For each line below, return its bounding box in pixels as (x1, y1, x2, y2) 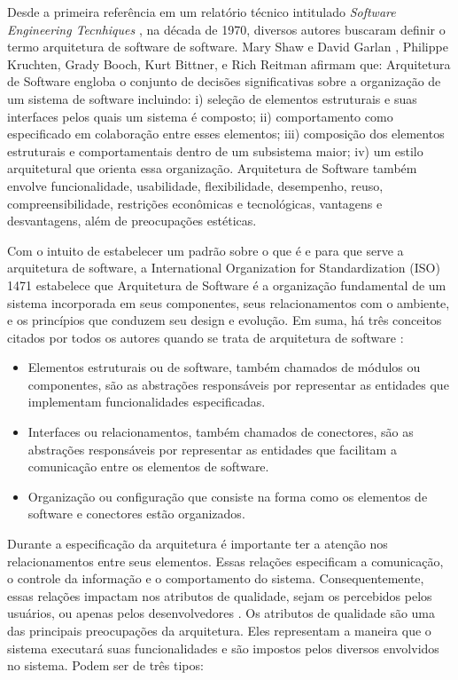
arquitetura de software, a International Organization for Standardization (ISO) (7, 258, 440, 277)
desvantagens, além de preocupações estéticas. (7, 211, 257, 230)
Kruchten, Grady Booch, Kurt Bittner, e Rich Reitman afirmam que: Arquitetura (7, 54, 451, 73)
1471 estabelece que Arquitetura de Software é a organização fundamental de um (7, 275, 446, 294)
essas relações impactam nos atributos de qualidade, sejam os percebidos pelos (7, 586, 432, 605)
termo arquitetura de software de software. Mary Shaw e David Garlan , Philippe (7, 37, 448, 56)
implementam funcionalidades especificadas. (27, 392, 266, 411)
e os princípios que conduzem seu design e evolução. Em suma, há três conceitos (7, 311, 442, 329)
